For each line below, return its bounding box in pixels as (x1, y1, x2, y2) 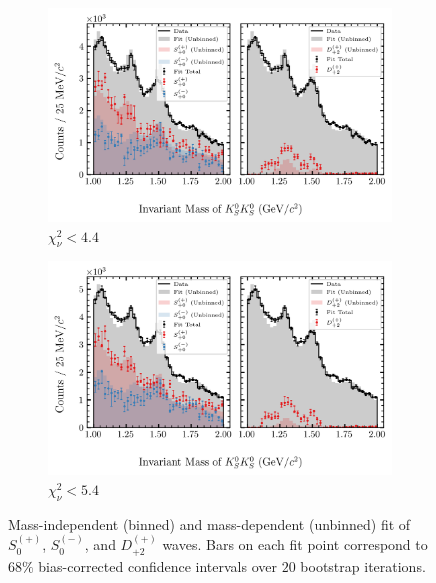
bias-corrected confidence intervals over (38, 555, 278, 576)
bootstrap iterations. (300, 555, 426, 576)
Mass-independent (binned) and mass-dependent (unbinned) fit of (8, 513, 411, 534)
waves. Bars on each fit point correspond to (162, 534, 428, 555)
